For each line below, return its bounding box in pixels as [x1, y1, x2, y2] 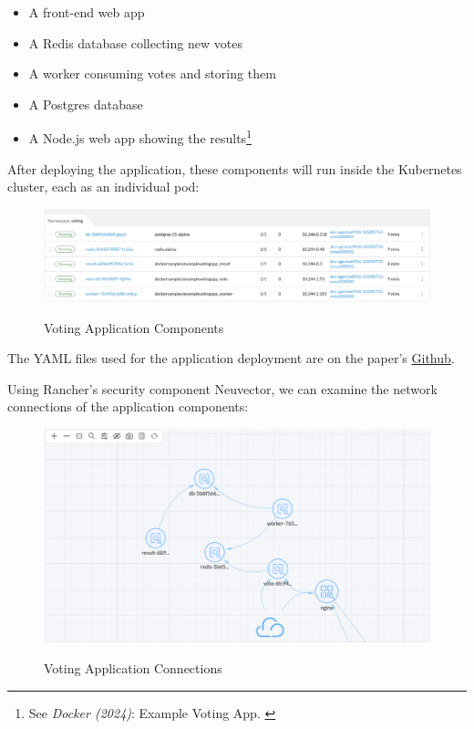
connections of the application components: [7, 397, 249, 416]
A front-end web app [28, 3, 145, 21]
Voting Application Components [44, 318, 224, 337]
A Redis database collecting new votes [28, 33, 242, 52]
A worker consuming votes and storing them [28, 64, 276, 83]
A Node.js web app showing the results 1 [28, 126, 252, 148]
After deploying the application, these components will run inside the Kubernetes [7, 159, 462, 178]
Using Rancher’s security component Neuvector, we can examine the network [7, 379, 438, 398]
